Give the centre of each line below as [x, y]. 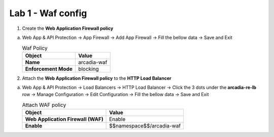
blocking [88, 69]
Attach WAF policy [44, 105]
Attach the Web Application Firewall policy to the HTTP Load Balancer [97, 78]
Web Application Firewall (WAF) [64, 119]
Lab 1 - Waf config [48, 13]
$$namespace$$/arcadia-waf [145, 126]
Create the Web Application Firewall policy [68, 28]
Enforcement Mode [49, 69]
